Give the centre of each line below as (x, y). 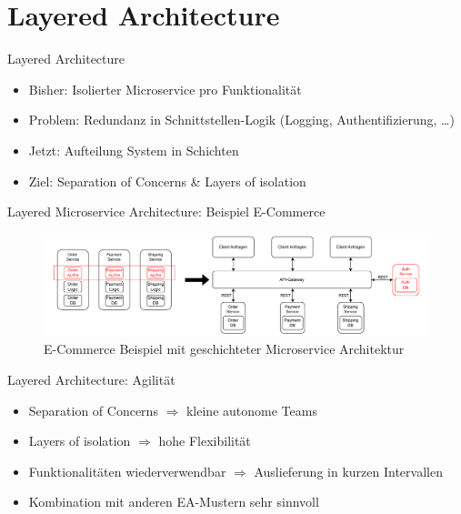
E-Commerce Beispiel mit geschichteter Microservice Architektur (224, 349)
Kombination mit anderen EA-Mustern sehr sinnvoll (174, 502)
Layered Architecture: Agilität (91, 379)
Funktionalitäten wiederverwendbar (127, 471)
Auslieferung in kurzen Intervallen (348, 471)
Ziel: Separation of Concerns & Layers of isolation (167, 181)
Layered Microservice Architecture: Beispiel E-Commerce (166, 212)
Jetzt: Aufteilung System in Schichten (134, 150)
